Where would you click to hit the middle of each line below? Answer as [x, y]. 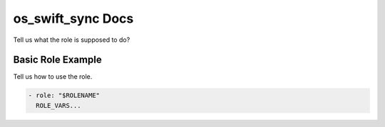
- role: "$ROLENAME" [64, 95]
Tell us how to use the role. [53, 77]
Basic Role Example [58, 60]
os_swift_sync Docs [73, 18]
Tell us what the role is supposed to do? [72, 40]
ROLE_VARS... [58, 105]
